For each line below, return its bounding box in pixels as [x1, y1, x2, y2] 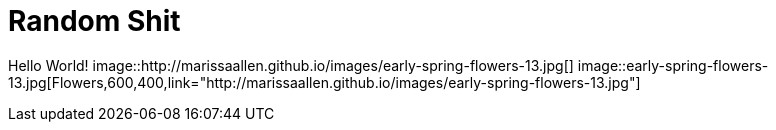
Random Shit [8, 4, 181, 38]
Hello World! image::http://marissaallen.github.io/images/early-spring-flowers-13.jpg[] [8, 56, 574, 74]
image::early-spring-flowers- [577, 56, 769, 74]
